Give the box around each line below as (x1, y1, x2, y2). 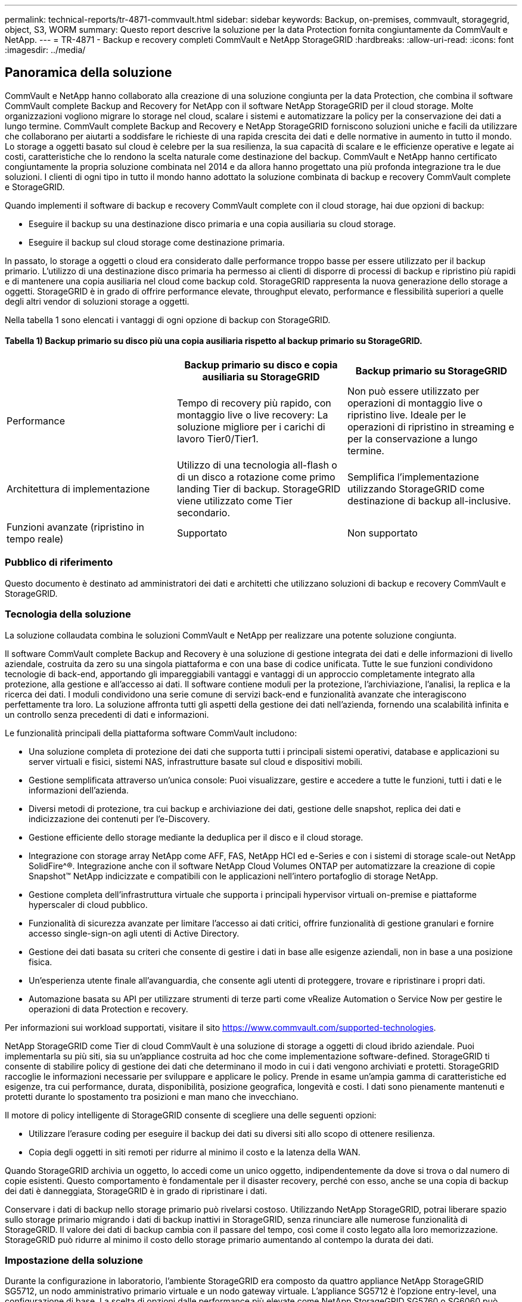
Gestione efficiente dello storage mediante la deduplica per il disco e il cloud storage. (29, 832, 363, 842)
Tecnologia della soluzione (5, 608, 131, 621)
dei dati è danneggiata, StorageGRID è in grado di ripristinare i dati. (5, 1185, 268, 1196)
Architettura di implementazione (7, 483, 150, 495)
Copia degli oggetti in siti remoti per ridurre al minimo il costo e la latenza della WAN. (29, 1146, 361, 1157)
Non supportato (347, 527, 418, 540)
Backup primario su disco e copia (184, 359, 338, 371)
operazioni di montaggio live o (347, 397, 483, 410)
